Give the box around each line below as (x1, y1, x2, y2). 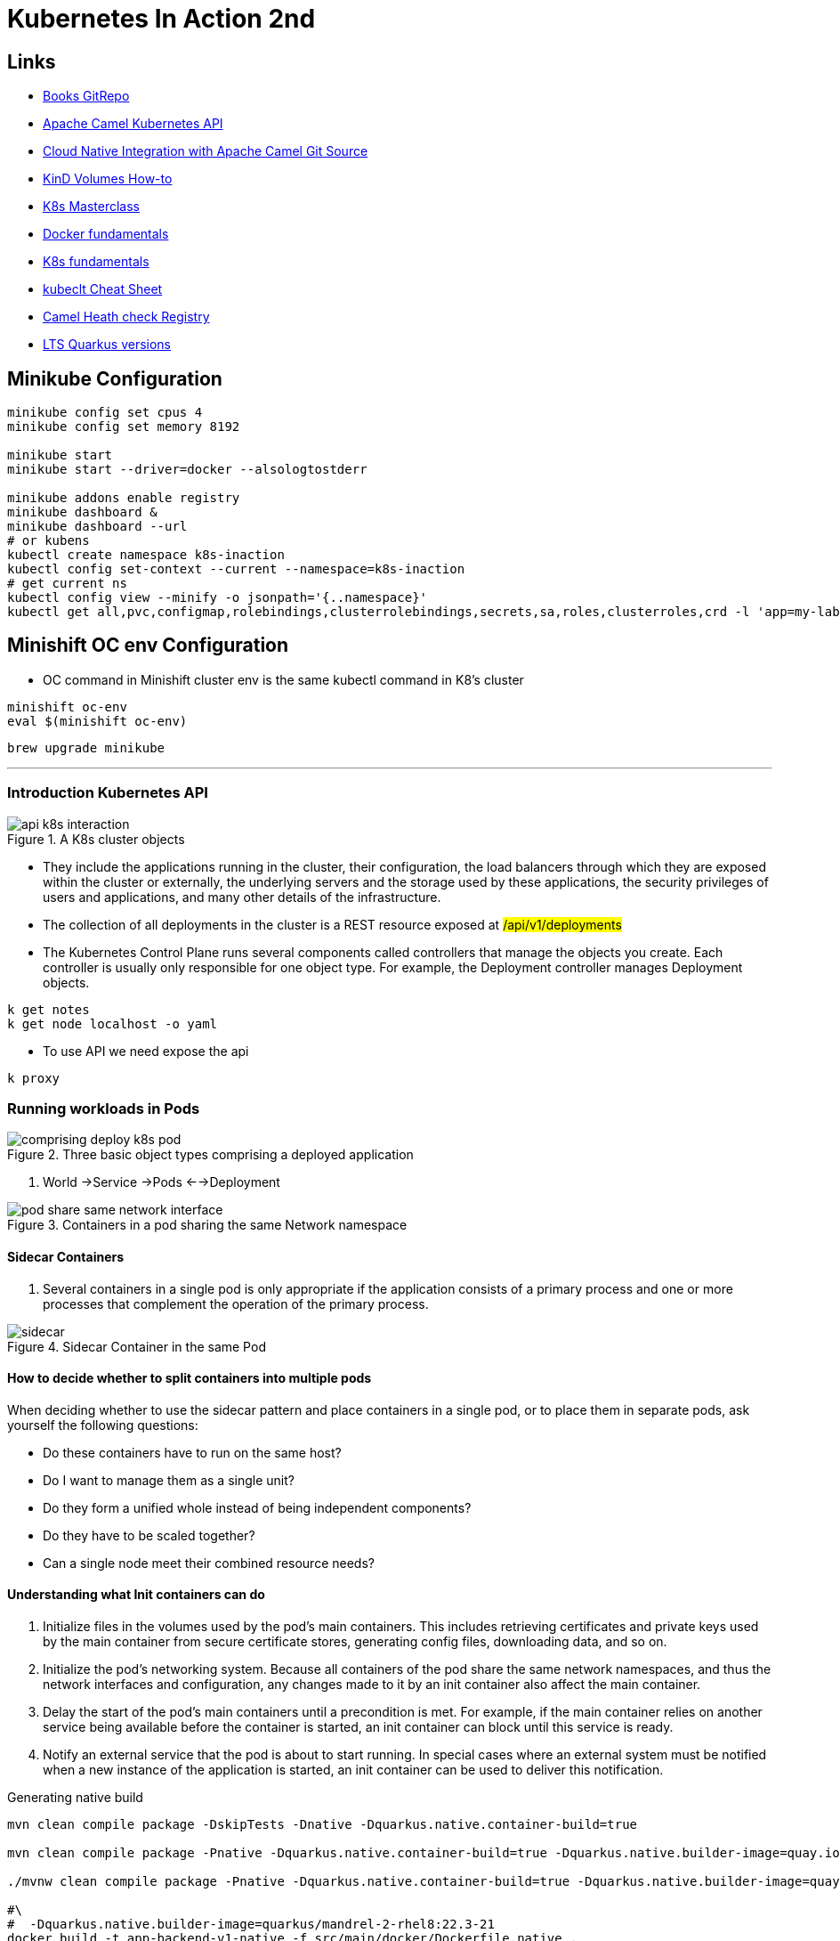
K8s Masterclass (43, 199, 140, 215)
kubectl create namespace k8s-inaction (7, 548, 285, 563)
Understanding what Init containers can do (7, 1587, 265, 1603)
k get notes (7, 1002, 90, 1017)
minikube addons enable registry (7, 491, 240, 506)
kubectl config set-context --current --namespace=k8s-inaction (7, 562, 465, 577)
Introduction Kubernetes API (7, 784, 208, 802)
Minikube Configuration (7, 367, 222, 390)
